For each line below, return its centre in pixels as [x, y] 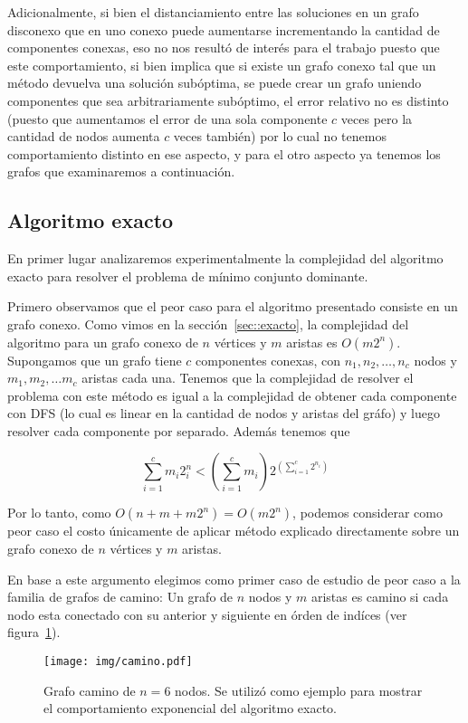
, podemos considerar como [368, 513]
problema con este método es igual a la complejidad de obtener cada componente [232, 395]
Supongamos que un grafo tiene [95, 360]
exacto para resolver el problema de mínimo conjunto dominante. [188, 276]
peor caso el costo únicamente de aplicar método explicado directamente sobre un [234, 531]
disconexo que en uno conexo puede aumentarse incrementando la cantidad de [224, 29]
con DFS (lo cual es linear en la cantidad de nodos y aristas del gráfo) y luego [224, 413]
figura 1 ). [34, 632]
